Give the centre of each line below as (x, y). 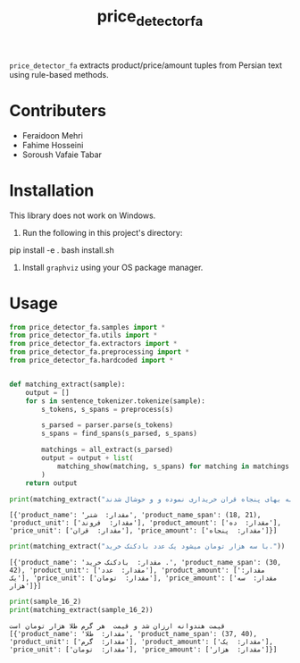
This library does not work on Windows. (83, 215)
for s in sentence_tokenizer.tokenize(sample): (115, 401)
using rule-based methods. (59, 74)
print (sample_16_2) (46, 602)
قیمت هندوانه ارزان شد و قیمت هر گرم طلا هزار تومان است (117, 626)
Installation (52, 190)
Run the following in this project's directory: (102, 232)
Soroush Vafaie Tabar (62, 155)
